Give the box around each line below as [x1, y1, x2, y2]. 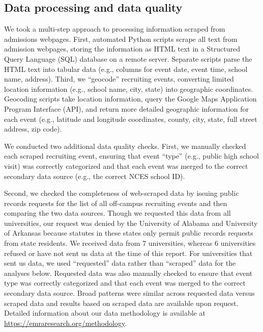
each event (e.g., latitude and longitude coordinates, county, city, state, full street [4, 113, 257, 124]
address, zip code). [4, 123, 62, 134]
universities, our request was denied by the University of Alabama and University [4, 217, 258, 228]
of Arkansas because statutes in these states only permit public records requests [4, 227, 253, 238]
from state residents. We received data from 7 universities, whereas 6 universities [4, 238, 256, 248]
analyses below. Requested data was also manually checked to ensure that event [4, 267, 253, 278]
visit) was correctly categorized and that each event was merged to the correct [4, 160, 248, 171]
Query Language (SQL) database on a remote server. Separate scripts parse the [4, 53, 252, 64]
